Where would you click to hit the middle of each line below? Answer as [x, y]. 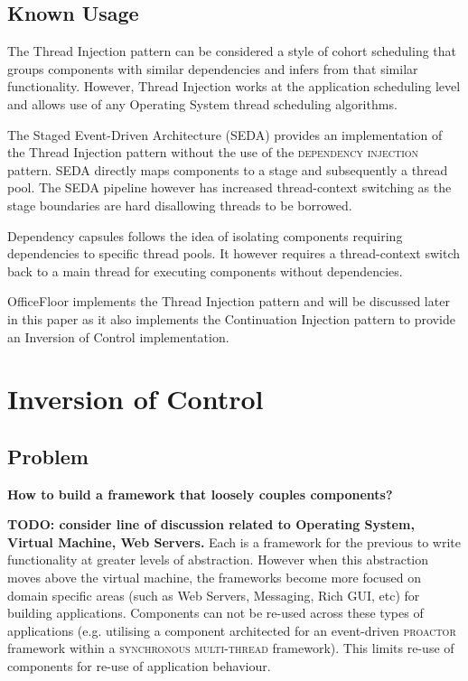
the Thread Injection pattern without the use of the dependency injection [213, 152]
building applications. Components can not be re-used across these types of [215, 613]
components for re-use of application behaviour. [139, 666]
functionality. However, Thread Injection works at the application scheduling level [234, 86]
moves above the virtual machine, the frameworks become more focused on [215, 578]
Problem [48, 456]
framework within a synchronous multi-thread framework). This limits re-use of [231, 648]
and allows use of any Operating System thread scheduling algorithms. [202, 103]
